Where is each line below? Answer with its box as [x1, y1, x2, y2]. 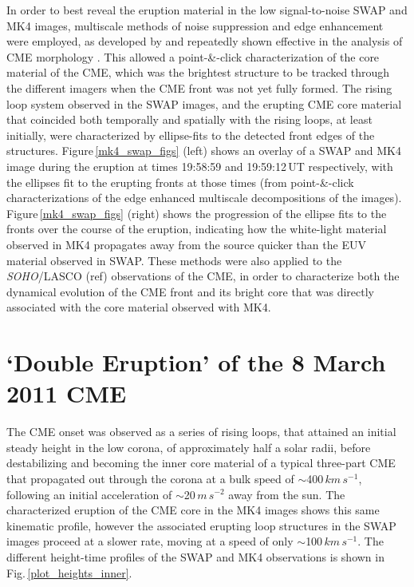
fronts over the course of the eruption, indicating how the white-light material [6, 220, 387, 237]
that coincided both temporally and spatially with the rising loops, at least [6, 111, 373, 128]
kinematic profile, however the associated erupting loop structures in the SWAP [6, 517, 396, 533]
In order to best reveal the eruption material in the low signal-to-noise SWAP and [6, 2, 408, 18]
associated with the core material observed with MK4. [6, 299, 271, 315]
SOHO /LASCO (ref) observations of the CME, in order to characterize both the [6, 268, 400, 284]
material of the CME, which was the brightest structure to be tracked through [6, 64, 390, 81]
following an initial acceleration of [6, 486, 172, 502]
